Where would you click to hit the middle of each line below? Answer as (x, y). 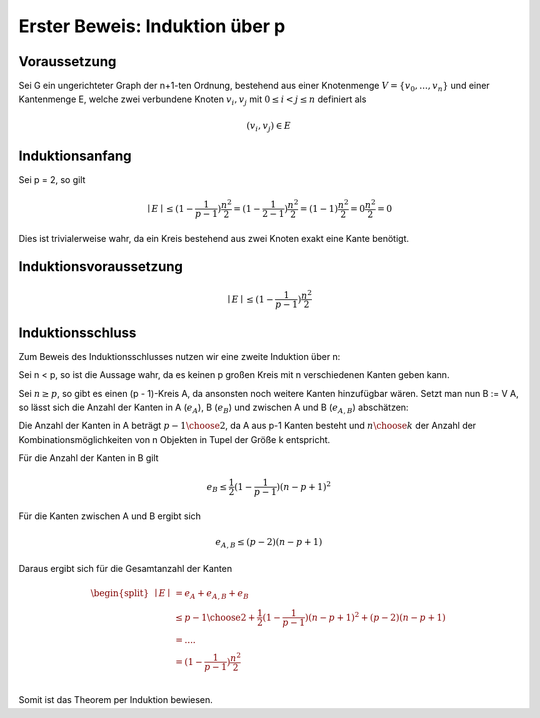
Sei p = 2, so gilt (52, 179)
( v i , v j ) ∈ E (269, 127)
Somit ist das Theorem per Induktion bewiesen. (116, 700)
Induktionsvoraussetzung (101, 266)
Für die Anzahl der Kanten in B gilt (88, 458)
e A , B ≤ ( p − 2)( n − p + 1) (269, 543)
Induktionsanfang (75, 155)
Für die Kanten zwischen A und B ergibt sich (110, 516)
